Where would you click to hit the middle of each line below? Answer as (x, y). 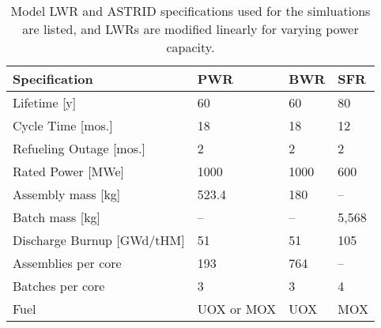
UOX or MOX (237, 309)
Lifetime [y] (45, 102)
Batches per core (59, 286)
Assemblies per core (67, 263)
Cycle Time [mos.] (63, 125)
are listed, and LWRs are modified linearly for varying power (190, 29)
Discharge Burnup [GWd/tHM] (99, 240)
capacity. (190, 47)
